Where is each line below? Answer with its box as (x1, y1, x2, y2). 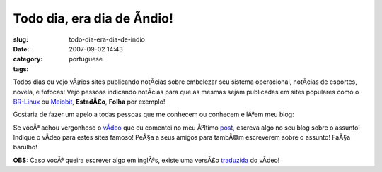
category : (13, 55, 43, 63)
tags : (13, 64, 29, 73)
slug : (13, 35, 28, 44)
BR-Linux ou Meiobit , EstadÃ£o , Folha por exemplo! (13, 97, 166, 106)
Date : (13, 44, 30, 53)
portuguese (69, 55, 103, 63)
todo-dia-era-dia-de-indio (69, 35, 145, 44)
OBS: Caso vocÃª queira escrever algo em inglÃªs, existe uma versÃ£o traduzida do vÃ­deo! (13, 156, 280, 164)
